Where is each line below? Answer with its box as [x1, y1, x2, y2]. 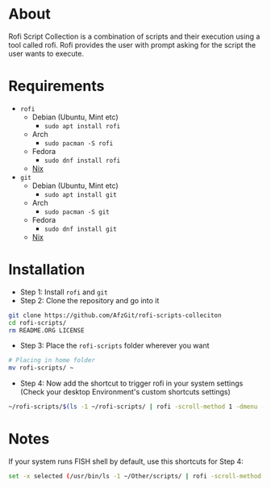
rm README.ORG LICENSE [8, 326, 85, 335]
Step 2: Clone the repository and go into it [19, 295, 160, 305]
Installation [8, 261, 85, 279]
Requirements [8, 77, 105, 95]
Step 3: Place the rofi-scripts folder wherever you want [19, 340, 210, 351]
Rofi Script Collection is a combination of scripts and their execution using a [8, 31, 261, 41]
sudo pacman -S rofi [44, 139, 114, 148]
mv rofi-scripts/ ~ [8, 364, 74, 372]
